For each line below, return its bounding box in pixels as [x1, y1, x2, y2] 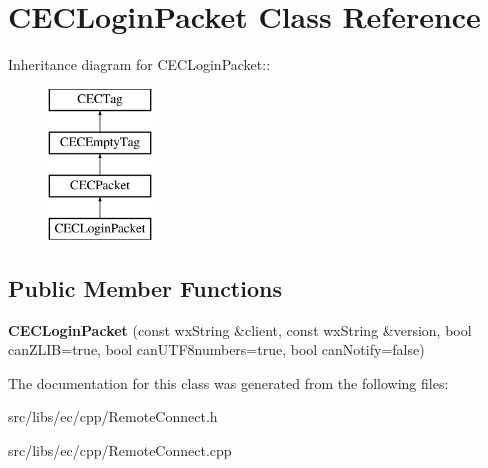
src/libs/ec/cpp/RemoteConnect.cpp [8, 440, 232, 461]
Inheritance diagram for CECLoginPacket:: [8, 54, 271, 75]
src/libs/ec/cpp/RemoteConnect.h [8, 406, 218, 427]
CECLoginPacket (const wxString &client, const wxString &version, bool [8, 319, 472, 340]
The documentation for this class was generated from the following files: [8, 372, 449, 393]
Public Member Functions [8, 272, 282, 303]
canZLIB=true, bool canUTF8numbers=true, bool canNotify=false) [8, 339, 425, 360]
